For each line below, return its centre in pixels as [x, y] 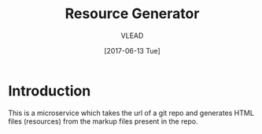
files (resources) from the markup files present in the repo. [103, 121]
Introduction [50, 91]
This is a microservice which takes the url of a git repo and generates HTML [131, 113]
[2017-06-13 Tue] [132, 50]
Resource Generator [132, 14]
